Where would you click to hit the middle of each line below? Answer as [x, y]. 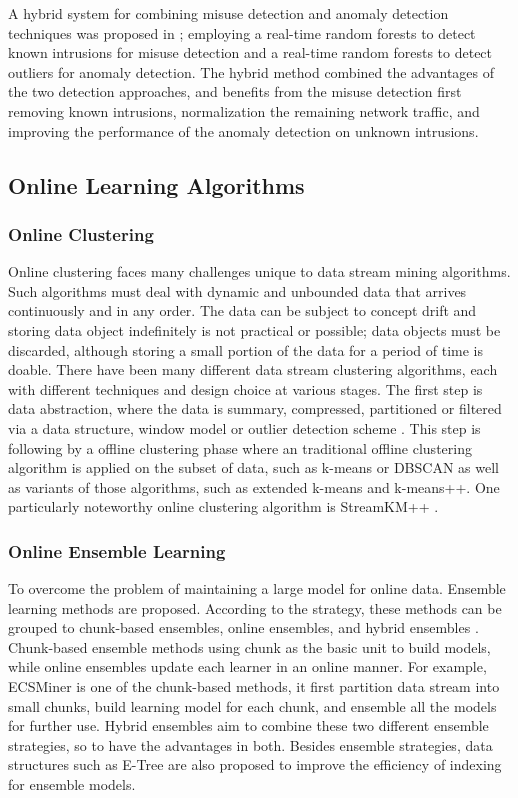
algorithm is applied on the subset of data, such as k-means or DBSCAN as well [253, 467]
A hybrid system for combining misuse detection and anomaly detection [228, 13]
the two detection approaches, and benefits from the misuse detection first [235, 91]
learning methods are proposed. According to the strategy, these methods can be [255, 607]
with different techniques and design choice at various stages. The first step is [245, 388]
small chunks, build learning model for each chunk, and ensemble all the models [252, 705]
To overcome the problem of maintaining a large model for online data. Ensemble [257, 588]
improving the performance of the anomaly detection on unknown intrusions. [243, 130]
